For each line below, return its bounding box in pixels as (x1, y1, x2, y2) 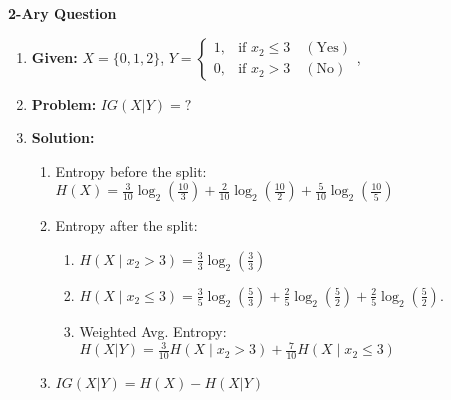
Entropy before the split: (55, 160, 207, 181)
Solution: (31, 127, 95, 148)
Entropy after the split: (55, 215, 198, 236)
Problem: (31, 93, 97, 114)
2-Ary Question (8, 3, 117, 23)
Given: (31, 46, 78, 67)
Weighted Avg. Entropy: (79, 320, 227, 341)
